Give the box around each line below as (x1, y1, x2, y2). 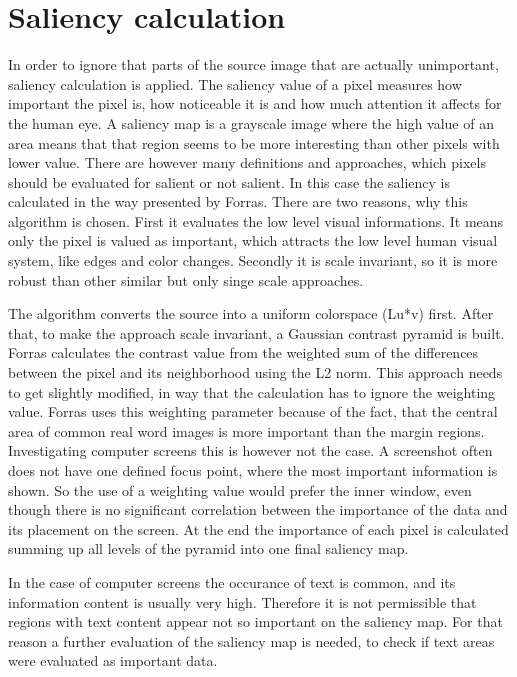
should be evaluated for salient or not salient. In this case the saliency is (8, 171, 450, 192)
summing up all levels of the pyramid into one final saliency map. (8, 538, 409, 559)
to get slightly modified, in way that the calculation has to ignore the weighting (8, 381, 496, 402)
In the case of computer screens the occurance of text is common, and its (8, 571, 456, 592)
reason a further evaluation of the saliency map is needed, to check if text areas (8, 630, 495, 651)
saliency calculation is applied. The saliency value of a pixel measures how (8, 73, 462, 94)
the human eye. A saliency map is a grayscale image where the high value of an (8, 112, 494, 133)
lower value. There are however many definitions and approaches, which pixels (8, 152, 486, 173)
